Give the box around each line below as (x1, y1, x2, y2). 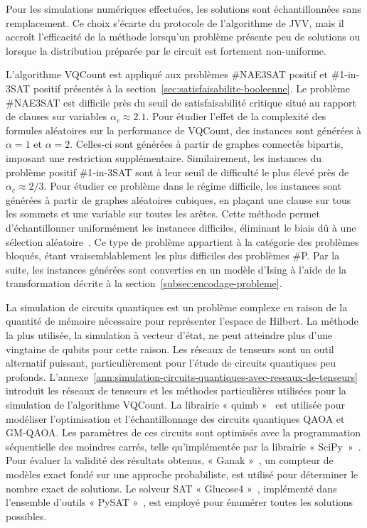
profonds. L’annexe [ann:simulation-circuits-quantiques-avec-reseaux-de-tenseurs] (6, 369, 358, 384)
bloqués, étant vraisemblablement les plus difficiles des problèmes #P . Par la (6, 248, 340, 263)
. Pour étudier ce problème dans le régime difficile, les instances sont (43, 178, 341, 193)
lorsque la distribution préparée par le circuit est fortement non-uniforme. (6, 43, 326, 58)
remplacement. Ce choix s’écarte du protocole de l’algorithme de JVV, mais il (6, 15, 344, 30)
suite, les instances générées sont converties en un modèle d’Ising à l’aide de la (6, 262, 346, 276)
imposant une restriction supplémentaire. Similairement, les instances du (6, 150, 321, 165)
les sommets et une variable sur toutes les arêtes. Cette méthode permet (6, 206, 320, 221)
